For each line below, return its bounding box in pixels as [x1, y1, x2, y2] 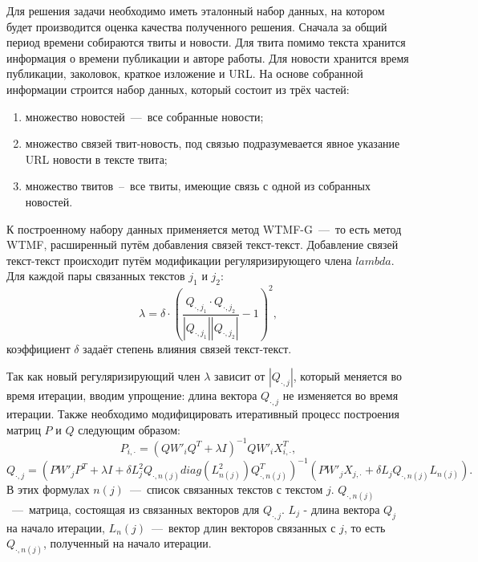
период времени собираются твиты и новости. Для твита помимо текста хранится [6, 34, 406, 51]
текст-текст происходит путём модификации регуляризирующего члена [6, 251, 352, 268]
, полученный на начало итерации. [43, 535, 212, 552]
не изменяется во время [282, 387, 399, 404]
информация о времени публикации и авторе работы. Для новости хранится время [6, 49, 409, 66]
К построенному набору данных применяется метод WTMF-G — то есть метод [6, 220, 402, 237]
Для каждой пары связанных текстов [6, 267, 185, 284]
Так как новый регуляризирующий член [6, 368, 201, 385]
